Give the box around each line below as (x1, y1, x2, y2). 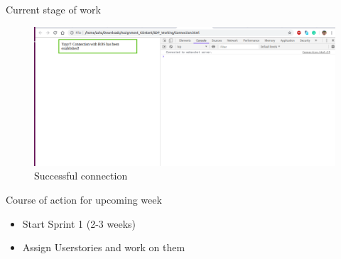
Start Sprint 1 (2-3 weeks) (22, 216, 136, 231)
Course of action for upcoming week (6, 192, 162, 207)
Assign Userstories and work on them (22, 240, 185, 255)
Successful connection (34, 168, 128, 183)
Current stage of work (6, 2, 101, 16)
